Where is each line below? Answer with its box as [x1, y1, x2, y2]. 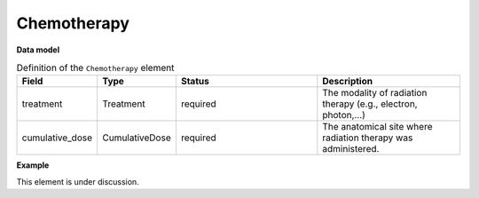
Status [180, 75, 210, 88]
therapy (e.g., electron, [322, 98, 418, 110]
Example [16, 160, 50, 170]
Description [322, 75, 373, 88]
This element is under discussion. [16, 176, 139, 186]
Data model [16, 44, 60, 55]
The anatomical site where [322, 121, 433, 133]
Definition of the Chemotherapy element [16, 62, 175, 75]
